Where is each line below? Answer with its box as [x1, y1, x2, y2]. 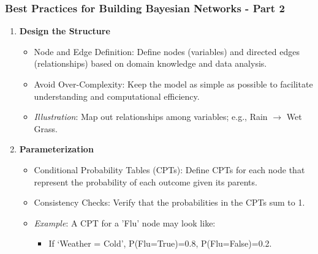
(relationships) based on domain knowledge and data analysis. [34, 57, 267, 70]
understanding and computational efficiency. [34, 89, 200, 102]
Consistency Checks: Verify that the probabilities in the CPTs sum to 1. [34, 196, 305, 209]
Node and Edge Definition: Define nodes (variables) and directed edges [34, 45, 300, 58]
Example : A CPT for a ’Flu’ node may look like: [34, 216, 216, 229]
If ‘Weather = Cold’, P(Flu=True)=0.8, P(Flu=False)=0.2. [48, 237, 272, 250]
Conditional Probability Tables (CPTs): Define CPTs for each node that [34, 163, 305, 176]
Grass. [34, 122, 58, 135]
